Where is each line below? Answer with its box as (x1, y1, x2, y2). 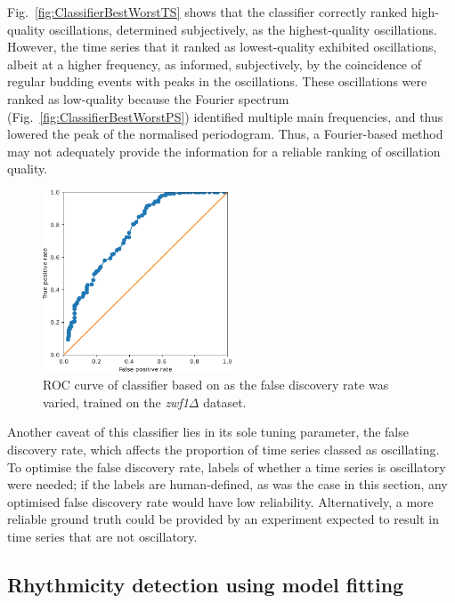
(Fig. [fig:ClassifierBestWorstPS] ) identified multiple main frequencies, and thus (7, 107, 443, 125)
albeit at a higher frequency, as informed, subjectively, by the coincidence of (7, 54, 422, 73)
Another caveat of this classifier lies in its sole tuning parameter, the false (7, 422, 409, 441)
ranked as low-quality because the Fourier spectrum (7, 89, 289, 108)
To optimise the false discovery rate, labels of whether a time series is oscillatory (7, 457, 446, 476)
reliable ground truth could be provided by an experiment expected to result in (7, 510, 439, 528)
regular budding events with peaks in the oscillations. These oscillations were (7, 72, 427, 91)
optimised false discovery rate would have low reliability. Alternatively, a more (7, 492, 434, 511)
